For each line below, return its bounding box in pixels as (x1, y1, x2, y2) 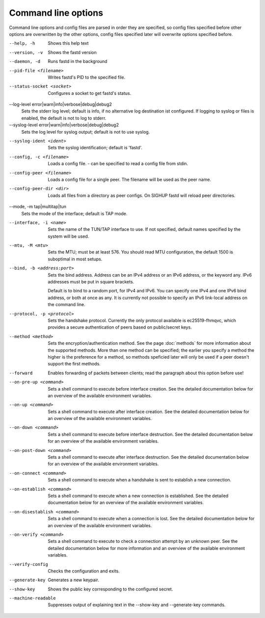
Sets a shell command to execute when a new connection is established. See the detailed (48, 493, 229, 499)
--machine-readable (9, 595, 56, 601)
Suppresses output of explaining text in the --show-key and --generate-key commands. (48, 602, 226, 608)
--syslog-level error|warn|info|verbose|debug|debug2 (9, 122, 119, 128)
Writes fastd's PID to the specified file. (48, 74, 126, 80)
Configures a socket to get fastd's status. (48, 90, 132, 96)
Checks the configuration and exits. (48, 568, 120, 574)
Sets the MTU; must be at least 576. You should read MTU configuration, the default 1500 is (48, 249, 233, 255)
